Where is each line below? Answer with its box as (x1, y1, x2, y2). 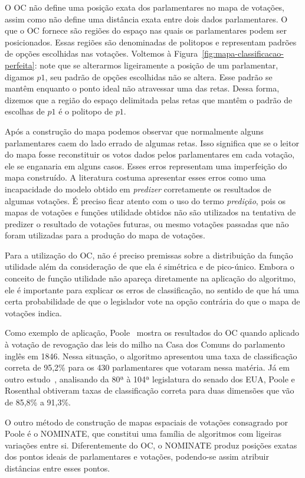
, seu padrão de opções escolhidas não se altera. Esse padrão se (45, 70, 273, 83)
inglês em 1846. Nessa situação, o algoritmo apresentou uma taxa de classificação (5, 349, 297, 362)
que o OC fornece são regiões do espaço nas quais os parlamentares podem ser (5, 24, 287, 37)
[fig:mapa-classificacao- (202, 47, 284, 60)
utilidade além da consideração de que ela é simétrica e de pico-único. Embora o (5, 260, 294, 273)
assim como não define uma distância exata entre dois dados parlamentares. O (5, 12, 288, 25)
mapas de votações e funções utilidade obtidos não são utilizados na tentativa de (5, 206, 296, 218)
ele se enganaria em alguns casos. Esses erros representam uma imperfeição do (5, 159, 287, 172)
